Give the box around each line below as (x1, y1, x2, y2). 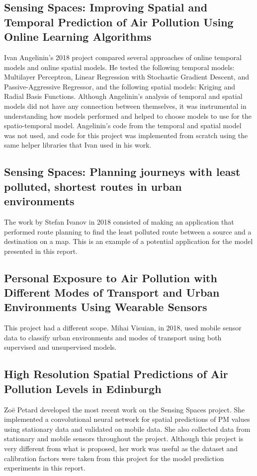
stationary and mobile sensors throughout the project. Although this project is (4, 433, 244, 444)
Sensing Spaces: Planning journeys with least (4, 164, 241, 179)
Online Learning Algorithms (4, 29, 152, 44)
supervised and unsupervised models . (4, 342, 117, 352)
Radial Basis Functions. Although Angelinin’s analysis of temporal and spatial (4, 91, 243, 101)
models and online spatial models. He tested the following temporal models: (4, 62, 235, 72)
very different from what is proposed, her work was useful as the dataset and (4, 443, 238, 454)
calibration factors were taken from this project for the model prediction (4, 453, 224, 463)
